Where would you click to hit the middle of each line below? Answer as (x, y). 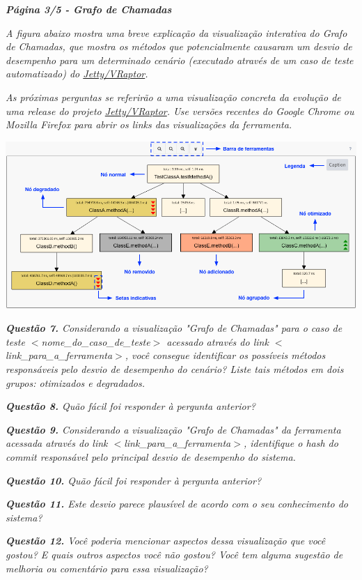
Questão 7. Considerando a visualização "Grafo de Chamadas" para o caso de (174, 328)
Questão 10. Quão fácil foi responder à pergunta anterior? (134, 480)
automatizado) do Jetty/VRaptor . (77, 74)
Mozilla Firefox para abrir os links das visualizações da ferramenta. (149, 124)
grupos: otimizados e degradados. (76, 382)
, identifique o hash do (291, 443)
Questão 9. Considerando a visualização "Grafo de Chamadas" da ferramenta (173, 429)
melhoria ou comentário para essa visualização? (107, 568)
